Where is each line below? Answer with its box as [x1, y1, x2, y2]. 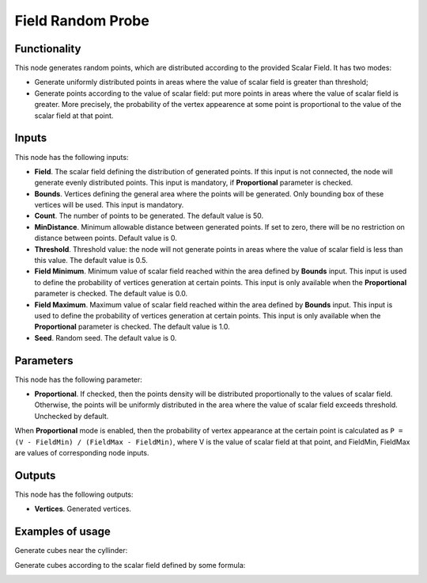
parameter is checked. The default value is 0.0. [34, 289, 188, 299]
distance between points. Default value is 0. [34, 234, 178, 243]
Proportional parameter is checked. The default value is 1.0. [34, 322, 231, 332]
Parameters [14, 353, 74, 368]
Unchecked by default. [34, 411, 109, 421]
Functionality [14, 42, 81, 55]
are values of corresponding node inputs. [14, 448, 149, 458]
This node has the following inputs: [14, 152, 129, 162]
